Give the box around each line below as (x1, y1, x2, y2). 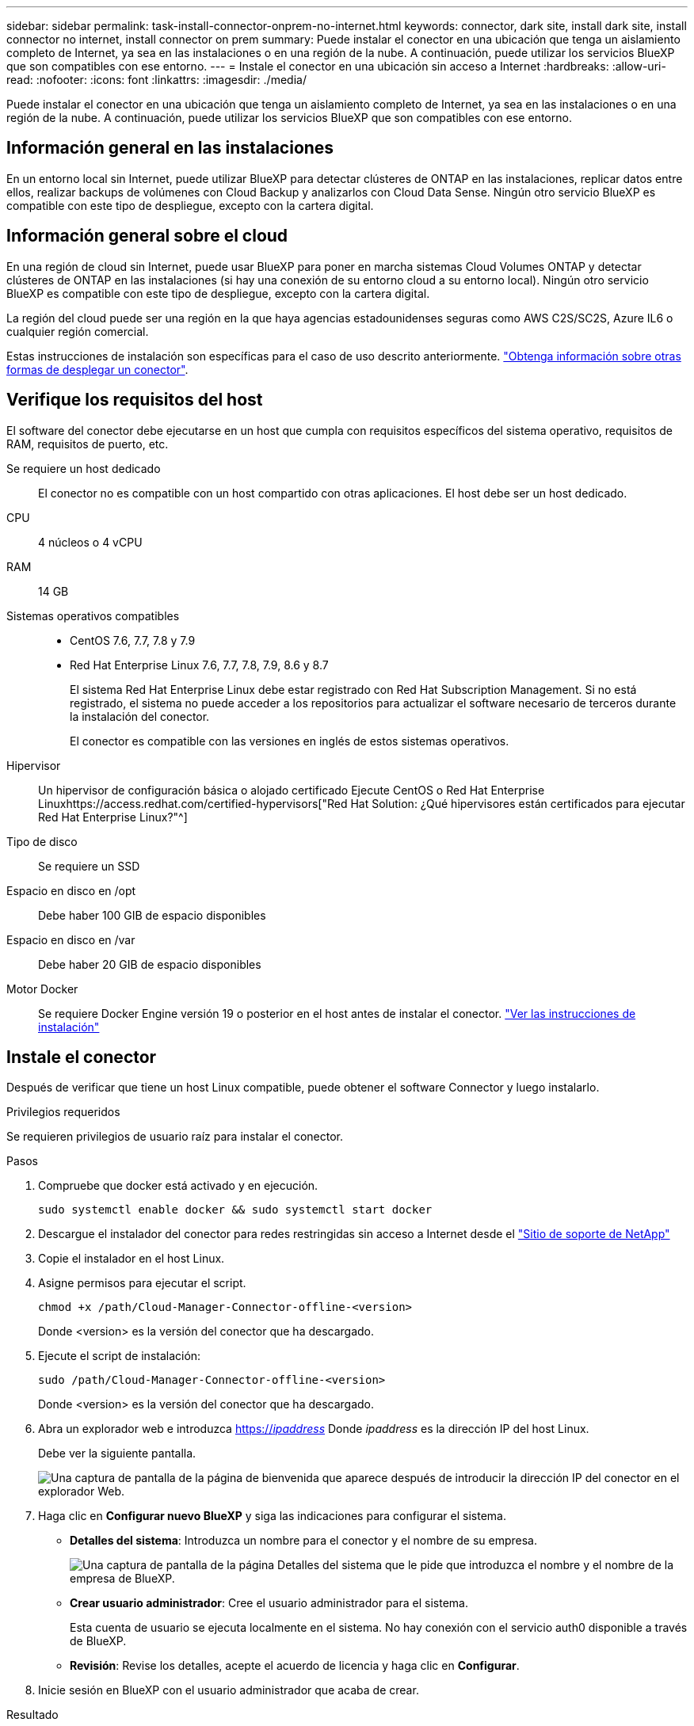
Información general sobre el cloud (6, 226, 288, 246)
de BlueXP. (70, 1634, 127, 1648)
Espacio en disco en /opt (6, 883, 136, 897)
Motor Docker (6, 981, 78, 996)
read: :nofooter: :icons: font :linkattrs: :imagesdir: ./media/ (6, 73, 307, 86)
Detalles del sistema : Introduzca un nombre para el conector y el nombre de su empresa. (70, 1534, 537, 1548)
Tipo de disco (6, 834, 78, 848)
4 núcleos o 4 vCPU (38, 535, 143, 549)
